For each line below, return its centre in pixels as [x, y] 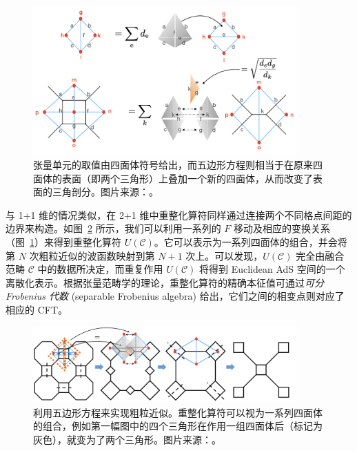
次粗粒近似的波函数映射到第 [92, 255]
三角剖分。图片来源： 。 [105, 192]
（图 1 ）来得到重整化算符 [63, 242]
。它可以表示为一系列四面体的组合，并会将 [251, 242]
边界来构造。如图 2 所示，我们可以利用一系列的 [113, 228]
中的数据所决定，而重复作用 [100, 269]
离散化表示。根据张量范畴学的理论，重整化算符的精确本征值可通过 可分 [165, 282]
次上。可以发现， [224, 255]
